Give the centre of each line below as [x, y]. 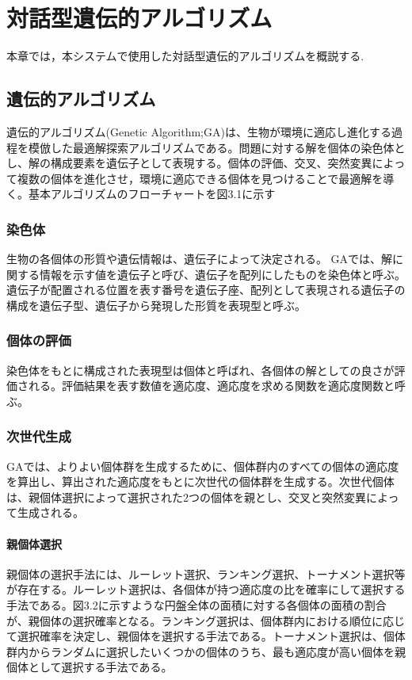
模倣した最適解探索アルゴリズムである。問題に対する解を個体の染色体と [217, 147]
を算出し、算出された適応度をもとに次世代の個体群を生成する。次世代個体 [200, 481]
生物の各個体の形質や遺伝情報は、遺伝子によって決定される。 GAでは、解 [200, 259]
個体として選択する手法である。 [90, 667]
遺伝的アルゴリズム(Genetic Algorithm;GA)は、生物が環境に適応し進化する [199, 131]
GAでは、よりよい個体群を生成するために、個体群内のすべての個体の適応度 [203, 466]
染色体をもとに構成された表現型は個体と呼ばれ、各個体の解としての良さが [200, 370]
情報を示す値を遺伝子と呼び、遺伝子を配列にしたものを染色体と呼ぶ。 [222, 274]
